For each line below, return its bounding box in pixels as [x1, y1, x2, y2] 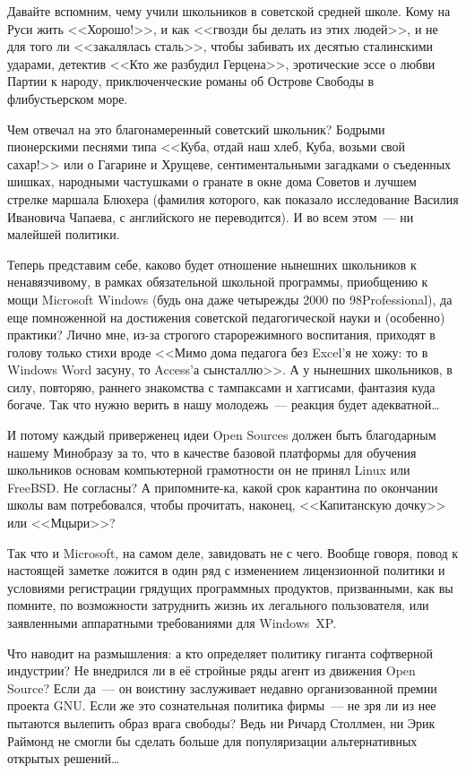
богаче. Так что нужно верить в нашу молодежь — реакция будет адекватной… [7, 395, 440, 414]
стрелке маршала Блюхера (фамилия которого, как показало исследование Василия [7, 189, 459, 208]
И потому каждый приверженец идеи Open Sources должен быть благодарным [7, 425, 436, 444]
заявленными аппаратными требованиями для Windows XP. [7, 614, 337, 631]
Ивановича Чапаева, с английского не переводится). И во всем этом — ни [7, 207, 414, 226]
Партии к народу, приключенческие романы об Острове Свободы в [7, 72, 375, 90]
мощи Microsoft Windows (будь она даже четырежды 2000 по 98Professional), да [7, 289, 453, 308]
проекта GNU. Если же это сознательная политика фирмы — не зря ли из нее [7, 696, 436, 715]
